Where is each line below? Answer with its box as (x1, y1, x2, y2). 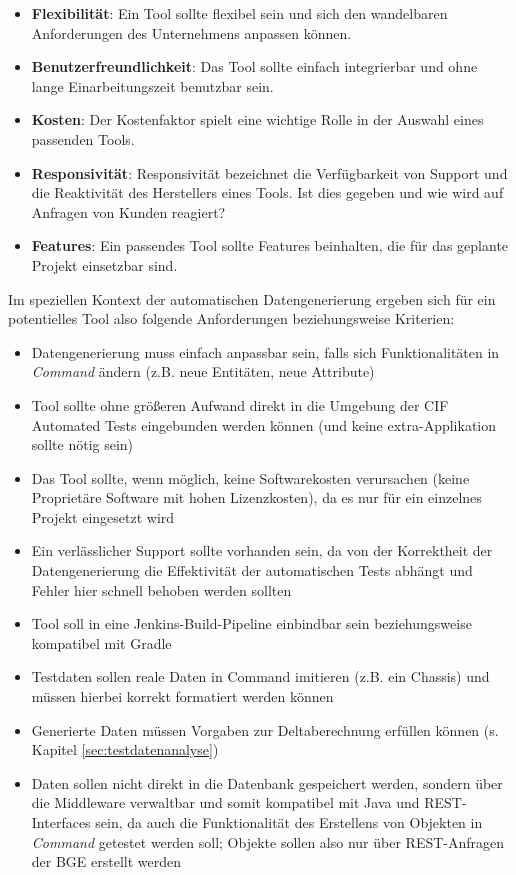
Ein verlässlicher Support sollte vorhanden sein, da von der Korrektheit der (31, 540, 493, 561)
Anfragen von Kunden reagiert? (31, 201, 226, 222)
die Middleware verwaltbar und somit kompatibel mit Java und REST (31, 792, 462, 813)
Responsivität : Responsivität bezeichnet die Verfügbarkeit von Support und (31, 162, 508, 183)
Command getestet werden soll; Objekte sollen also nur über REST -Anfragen (31, 831, 505, 852)
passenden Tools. (31, 128, 135, 149)
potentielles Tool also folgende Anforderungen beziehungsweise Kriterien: (8, 308, 455, 329)
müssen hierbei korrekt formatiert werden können (31, 686, 334, 707)
